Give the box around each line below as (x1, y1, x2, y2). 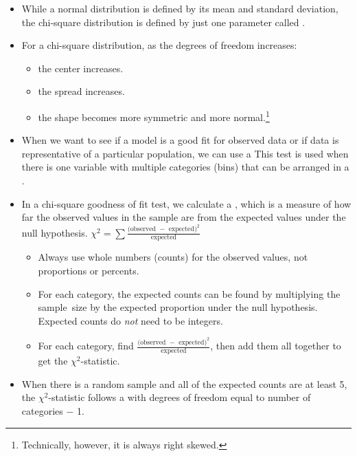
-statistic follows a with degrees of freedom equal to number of (48, 390, 311, 404)
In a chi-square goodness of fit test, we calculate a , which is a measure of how (21, 196, 352, 210)
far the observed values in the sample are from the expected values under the (21, 210, 346, 224)
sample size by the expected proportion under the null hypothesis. (38, 300, 318, 314)
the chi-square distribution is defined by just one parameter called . (21, 14, 306, 29)
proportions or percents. (38, 263, 139, 278)
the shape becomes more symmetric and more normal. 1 (38, 107, 270, 124)
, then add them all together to (210, 338, 341, 353)
